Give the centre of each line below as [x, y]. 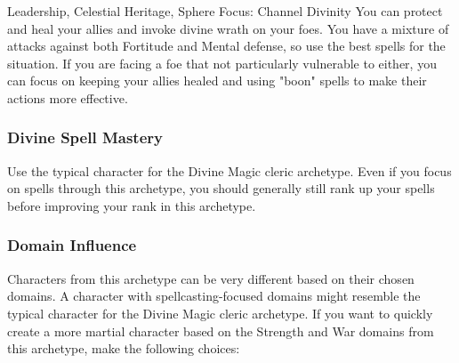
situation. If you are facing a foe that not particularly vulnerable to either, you [222, 63]
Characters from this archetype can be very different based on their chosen [211, 278]
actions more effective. [68, 97]
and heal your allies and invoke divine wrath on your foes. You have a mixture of [228, 28]
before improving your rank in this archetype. [132, 205]
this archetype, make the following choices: [124, 348]
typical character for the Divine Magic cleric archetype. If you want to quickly [220, 313]
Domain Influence [72, 245]
